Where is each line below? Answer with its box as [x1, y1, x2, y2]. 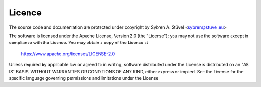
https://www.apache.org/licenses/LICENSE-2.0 [21, 51, 115, 57]
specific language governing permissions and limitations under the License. [9, 75, 159, 81]
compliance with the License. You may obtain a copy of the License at [9, 40, 148, 45]
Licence [9, 7, 42, 18]
